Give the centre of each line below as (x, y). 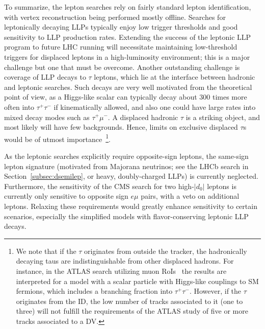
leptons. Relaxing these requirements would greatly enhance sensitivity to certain (131, 206)
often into (19, 107)
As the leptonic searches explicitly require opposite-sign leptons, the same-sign (126, 156)
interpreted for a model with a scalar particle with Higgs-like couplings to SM (137, 281)
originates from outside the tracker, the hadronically (166, 251)
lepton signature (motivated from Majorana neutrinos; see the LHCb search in (126, 166)
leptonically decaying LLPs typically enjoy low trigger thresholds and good (121, 27)
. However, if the (215, 291)
